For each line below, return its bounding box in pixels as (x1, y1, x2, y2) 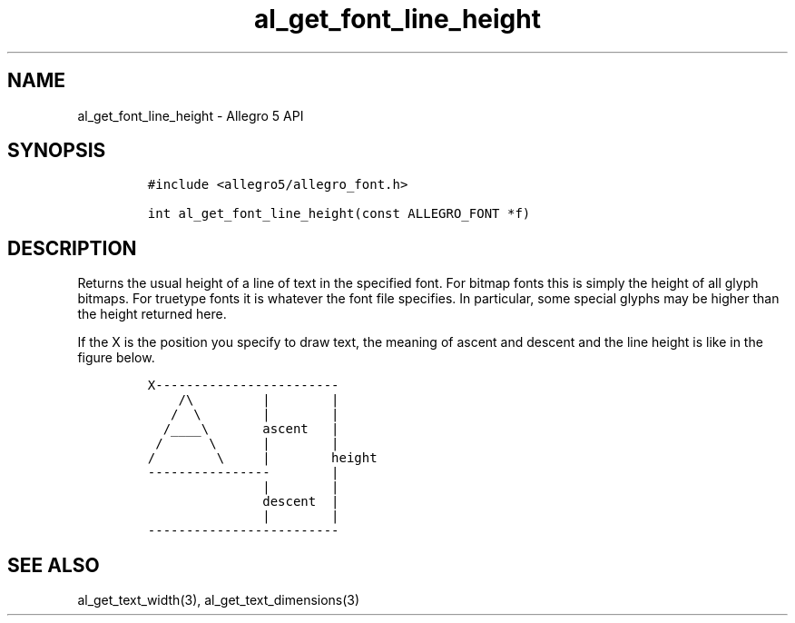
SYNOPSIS (7, 139, 106, 163)
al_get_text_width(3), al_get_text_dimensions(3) (77, 592, 360, 608)
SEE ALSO (7, 553, 100, 577)
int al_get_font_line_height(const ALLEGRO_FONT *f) (147, 206, 531, 222)
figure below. (77, 350, 155, 366)
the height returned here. (77, 306, 227, 322)
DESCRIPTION (7, 236, 137, 260)
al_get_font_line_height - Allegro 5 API (77, 107, 304, 124)
